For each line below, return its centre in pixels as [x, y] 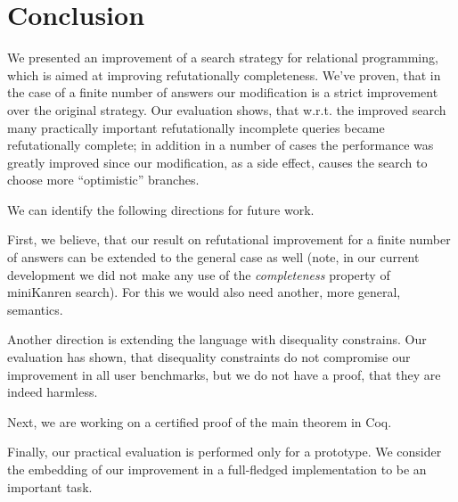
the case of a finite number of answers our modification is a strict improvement [223, 92]
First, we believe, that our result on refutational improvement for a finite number [229, 239]
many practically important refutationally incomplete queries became [196, 127]
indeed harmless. [53, 392]
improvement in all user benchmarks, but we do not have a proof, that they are [224, 374]
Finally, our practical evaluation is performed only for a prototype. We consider [225, 452]
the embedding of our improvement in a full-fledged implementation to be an [217, 469]
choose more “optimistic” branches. [103, 180]
